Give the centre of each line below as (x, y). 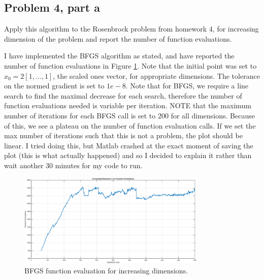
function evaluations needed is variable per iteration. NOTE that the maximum (128, 105)
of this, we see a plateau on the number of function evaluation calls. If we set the (130, 125)
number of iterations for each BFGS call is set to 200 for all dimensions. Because (129, 115)
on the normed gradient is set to (54, 86)
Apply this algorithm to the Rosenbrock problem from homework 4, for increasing (131, 29)
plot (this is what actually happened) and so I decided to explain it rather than (128, 155)
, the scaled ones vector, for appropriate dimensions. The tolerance (156, 75)
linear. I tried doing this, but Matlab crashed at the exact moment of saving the (129, 145)
